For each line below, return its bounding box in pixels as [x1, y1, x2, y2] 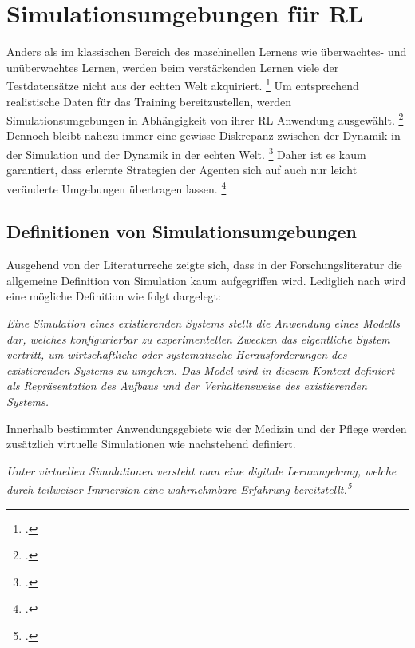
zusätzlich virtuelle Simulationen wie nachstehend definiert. [6, 435, 296, 452]
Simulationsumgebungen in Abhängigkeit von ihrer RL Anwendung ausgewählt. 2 [6, 109, 404, 128]
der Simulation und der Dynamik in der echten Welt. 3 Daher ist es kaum [6, 144, 366, 162]
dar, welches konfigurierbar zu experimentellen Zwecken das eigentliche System [6, 330, 390, 347]
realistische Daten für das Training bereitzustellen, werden [6, 93, 291, 109]
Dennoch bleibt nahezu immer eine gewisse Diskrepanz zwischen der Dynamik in [6, 127, 401, 144]
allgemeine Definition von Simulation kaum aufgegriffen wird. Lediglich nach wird [6, 272, 406, 288]
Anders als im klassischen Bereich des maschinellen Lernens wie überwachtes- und [6, 43, 407, 60]
